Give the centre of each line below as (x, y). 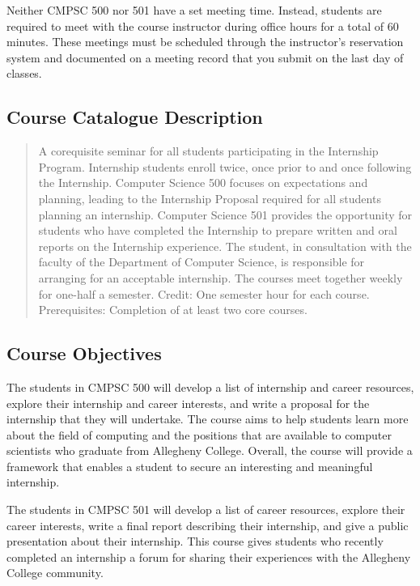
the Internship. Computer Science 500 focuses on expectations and (203, 183)
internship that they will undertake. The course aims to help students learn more (208, 419)
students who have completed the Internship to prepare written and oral (218, 230)
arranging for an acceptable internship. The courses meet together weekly (221, 277)
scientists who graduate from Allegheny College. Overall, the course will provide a (210, 450)
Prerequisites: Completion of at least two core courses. (173, 310)
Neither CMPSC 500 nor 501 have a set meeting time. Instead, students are (194, 10)
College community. (55, 573)
